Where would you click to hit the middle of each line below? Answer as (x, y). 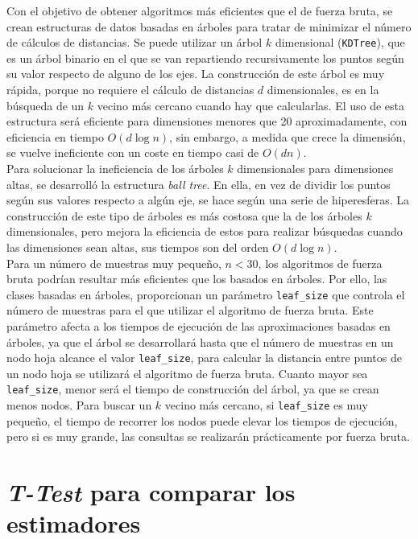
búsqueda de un (46, 105)
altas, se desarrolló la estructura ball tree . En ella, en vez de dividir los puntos (199, 184)
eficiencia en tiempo (55, 136)
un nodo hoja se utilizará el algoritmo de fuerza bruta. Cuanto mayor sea (187, 373)
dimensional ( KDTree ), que (340, 42)
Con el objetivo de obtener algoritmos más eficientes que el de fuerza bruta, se (200, 10)
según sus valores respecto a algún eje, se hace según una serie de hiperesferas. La (208, 200)
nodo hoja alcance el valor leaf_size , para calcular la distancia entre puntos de (204, 358)
